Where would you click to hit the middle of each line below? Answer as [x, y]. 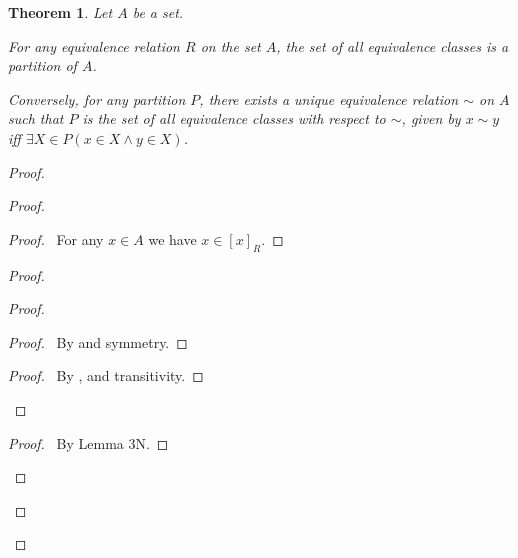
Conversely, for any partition [97, 98]
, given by [431, 118]
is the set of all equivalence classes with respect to [234, 118]
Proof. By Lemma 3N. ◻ [88, 442]
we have [172, 238]
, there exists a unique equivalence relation [329, 98]
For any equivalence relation [94, 45]
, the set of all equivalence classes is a [392, 45]
